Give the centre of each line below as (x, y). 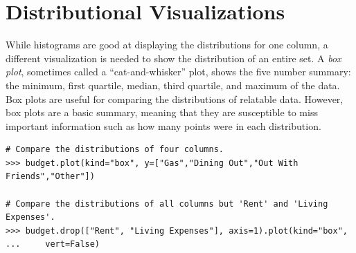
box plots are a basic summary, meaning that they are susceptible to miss (162, 112)
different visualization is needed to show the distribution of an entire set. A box (173, 58)
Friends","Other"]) (50, 177)
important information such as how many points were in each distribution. (163, 125)
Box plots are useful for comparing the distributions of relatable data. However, (175, 99)
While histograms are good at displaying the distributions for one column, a (167, 45)
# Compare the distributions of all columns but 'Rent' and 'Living (167, 204)
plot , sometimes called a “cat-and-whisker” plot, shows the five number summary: (178, 72)
